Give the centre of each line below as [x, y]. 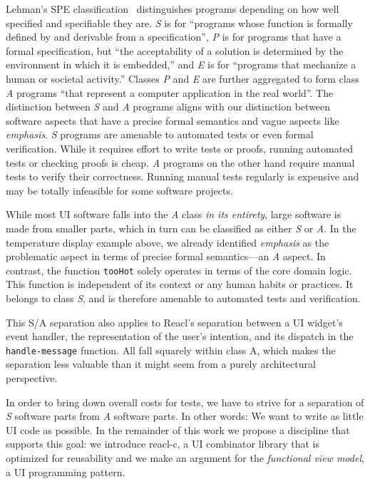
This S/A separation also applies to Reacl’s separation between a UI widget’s [174, 322]
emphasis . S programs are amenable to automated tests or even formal [160, 134]
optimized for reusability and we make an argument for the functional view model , [185, 457]
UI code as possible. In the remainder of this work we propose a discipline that [178, 429]
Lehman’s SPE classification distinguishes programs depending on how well [173, 9]
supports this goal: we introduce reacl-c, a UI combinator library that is [163, 444]
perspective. [32, 377]
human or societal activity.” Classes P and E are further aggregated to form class [183, 78]
